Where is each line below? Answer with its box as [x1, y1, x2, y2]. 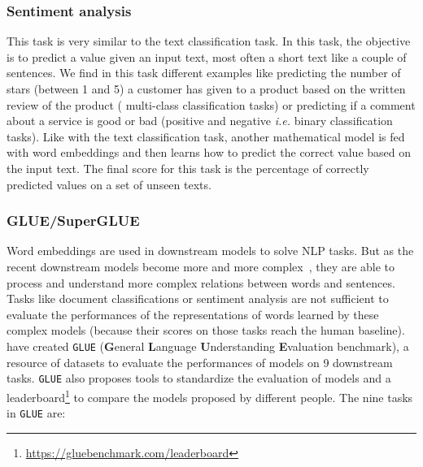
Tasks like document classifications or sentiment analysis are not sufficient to [7, 290, 389, 307]
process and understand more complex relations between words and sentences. [7, 274, 395, 291]
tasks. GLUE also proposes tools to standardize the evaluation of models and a [7, 370, 391, 387]
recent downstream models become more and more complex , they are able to [7, 257, 395, 275]
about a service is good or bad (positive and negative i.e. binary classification [7, 112, 393, 129]
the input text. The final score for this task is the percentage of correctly [7, 159, 369, 176]
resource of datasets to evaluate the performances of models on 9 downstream [7, 353, 393, 370]
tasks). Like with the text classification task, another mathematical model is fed [7, 128, 405, 145]
